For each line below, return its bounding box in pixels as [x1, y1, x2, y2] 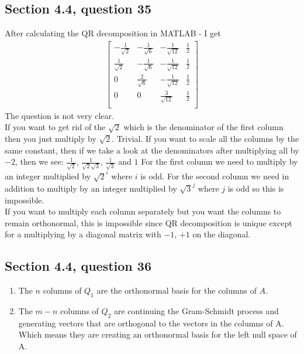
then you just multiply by [5, 132, 96, 145]
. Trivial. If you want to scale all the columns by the [112, 132, 299, 145]
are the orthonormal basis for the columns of [96, 284, 257, 297]
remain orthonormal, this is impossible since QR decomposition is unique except [5, 216, 292, 229]
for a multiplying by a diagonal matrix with [5, 228, 161, 240]
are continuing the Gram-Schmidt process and [113, 305, 279, 317]
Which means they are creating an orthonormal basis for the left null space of [18, 328, 297, 341]
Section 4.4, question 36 [5, 257, 151, 275]
